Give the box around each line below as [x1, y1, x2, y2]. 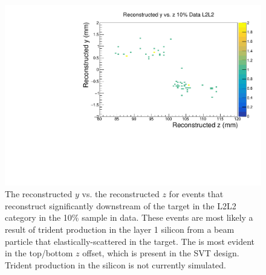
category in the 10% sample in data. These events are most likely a [5, 211, 253, 224]
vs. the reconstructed [82, 188, 160, 200]
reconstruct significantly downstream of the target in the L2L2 [5, 199, 236, 212]
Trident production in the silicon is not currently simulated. [5, 258, 226, 271]
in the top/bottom [5, 247, 73, 259]
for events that [169, 188, 224, 200]
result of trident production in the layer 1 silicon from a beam [5, 223, 235, 236]
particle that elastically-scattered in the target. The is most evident [5, 235, 255, 247]
